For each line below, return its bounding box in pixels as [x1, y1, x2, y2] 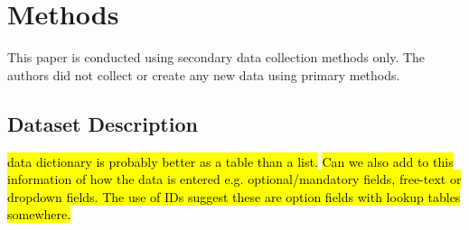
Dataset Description [7, 109, 198, 137]
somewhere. [7, 205, 71, 224]
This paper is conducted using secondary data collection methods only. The [7, 48, 426, 67]
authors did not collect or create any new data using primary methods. [7, 65, 400, 84]
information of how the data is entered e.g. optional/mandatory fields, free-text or [7, 170, 462, 189]
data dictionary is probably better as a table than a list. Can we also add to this [7, 152, 454, 170]
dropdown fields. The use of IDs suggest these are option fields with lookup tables [7, 187, 461, 206]
